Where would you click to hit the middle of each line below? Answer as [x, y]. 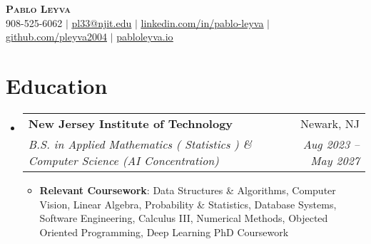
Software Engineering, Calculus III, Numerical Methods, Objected [184, 218]
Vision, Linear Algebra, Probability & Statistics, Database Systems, [188, 204]
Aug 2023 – [331, 144]
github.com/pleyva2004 [56, 37]
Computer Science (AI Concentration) [123, 160]
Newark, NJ [330, 123]
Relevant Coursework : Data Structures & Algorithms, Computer [188, 190]
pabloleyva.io [145, 37]
